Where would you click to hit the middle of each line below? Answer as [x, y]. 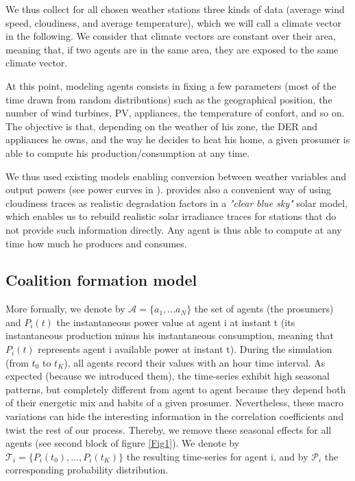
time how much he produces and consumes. [96, 243]
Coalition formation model [101, 280]
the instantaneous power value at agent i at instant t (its [176, 322]
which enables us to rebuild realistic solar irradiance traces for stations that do [171, 216]
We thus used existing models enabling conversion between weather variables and [176, 176]
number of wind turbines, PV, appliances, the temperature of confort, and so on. [175, 113]
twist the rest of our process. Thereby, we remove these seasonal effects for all [169, 429]
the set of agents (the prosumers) [264, 309]
